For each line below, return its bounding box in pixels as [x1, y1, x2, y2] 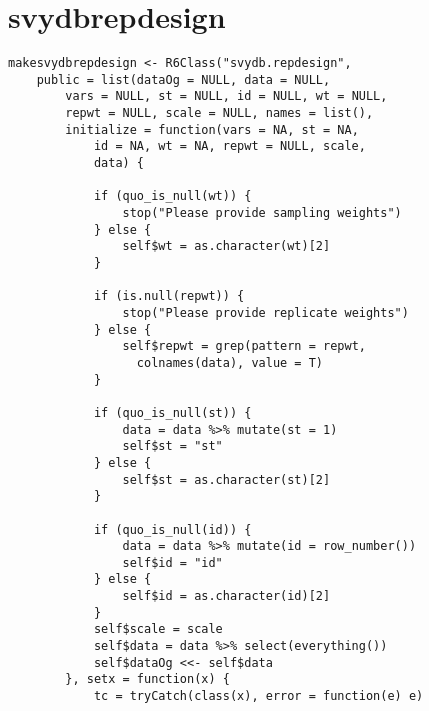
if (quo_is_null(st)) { [93, 405, 252, 420]
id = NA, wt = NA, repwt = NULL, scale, [93, 139, 366, 154]
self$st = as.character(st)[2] [122, 472, 331, 487]
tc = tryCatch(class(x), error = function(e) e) [93, 689, 424, 704]
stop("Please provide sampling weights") [122, 206, 402, 221]
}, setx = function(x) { [65, 672, 230, 687]
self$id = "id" [122, 555, 223, 570]
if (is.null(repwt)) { [93, 289, 245, 304]
